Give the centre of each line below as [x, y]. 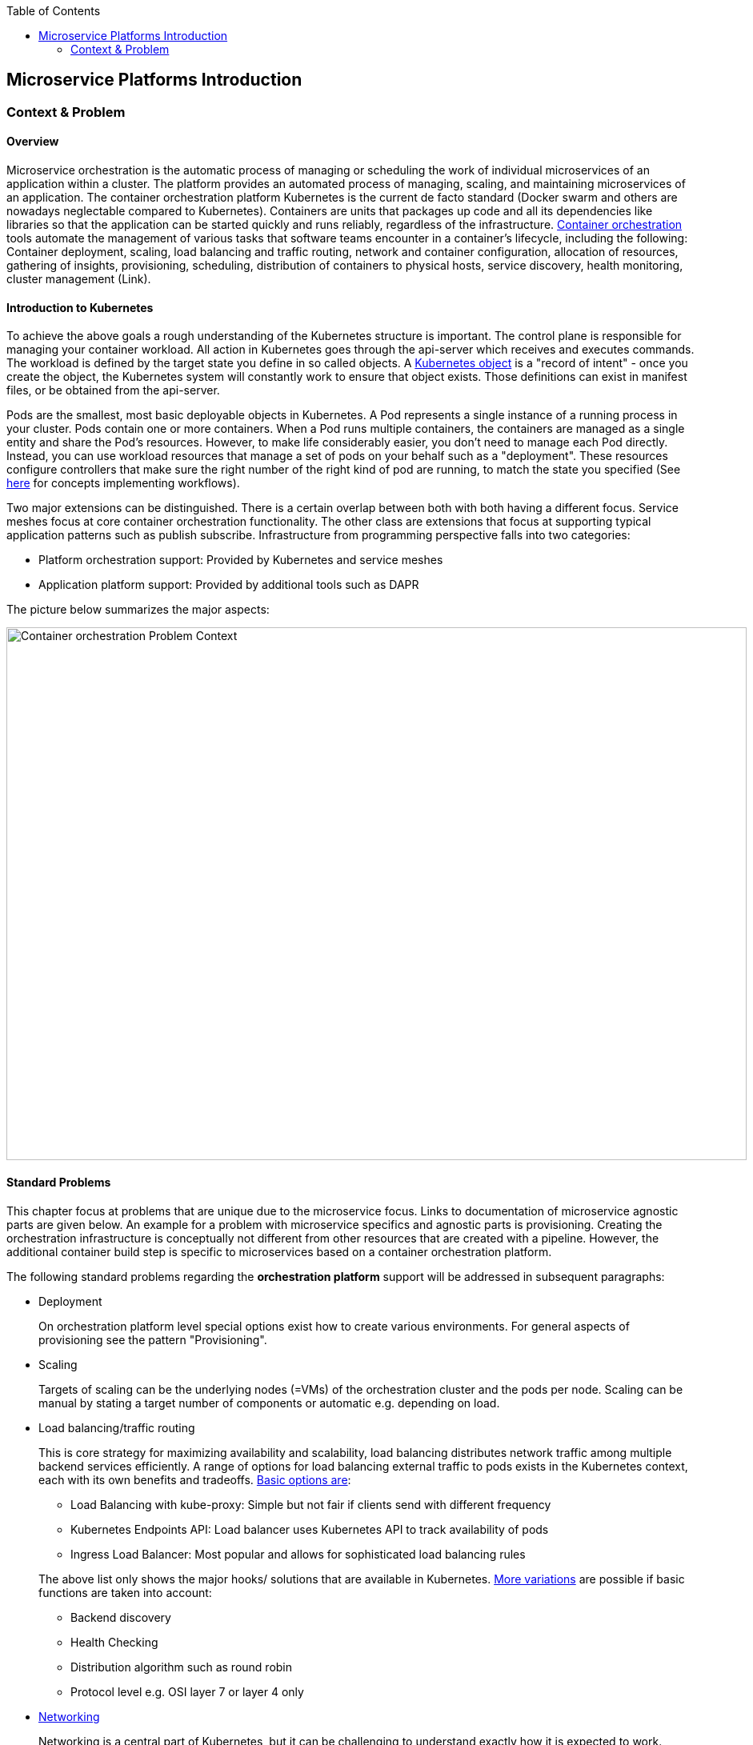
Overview [33, 142]
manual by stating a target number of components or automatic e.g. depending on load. [269, 1403]
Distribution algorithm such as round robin [182, 1667]
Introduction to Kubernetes [80, 307]
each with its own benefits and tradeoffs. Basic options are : [195, 1479]
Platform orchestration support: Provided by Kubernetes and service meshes [241, 560]
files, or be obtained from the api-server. [113, 390]
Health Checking [114, 1642]
